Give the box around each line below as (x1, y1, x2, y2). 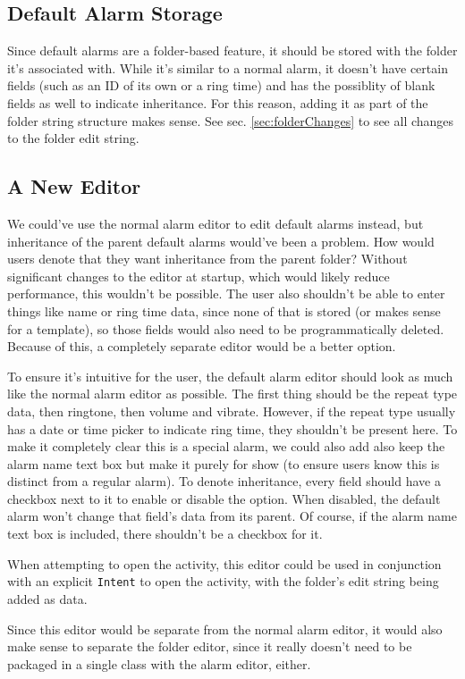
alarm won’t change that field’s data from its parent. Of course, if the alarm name (7, 507, 457, 525)
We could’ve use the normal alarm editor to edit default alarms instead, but (7, 214, 424, 232)
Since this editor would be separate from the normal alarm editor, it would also (7, 619, 443, 638)
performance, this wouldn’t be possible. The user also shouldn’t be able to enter (7, 284, 445, 303)
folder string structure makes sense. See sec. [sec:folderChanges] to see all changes (7, 111, 454, 130)
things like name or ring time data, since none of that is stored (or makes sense (7, 301, 441, 320)
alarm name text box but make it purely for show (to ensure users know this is (7, 454, 440, 473)
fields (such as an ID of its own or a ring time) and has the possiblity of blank (7, 76, 435, 95)
